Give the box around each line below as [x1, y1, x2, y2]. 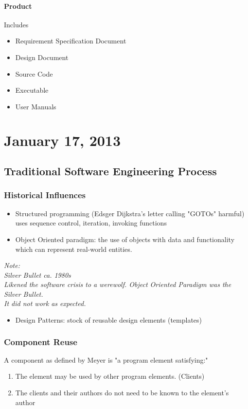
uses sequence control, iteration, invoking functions [15, 218, 167, 228]
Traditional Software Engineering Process [4, 164, 217, 179]
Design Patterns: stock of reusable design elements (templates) [15, 315, 202, 325]
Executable [15, 85, 49, 95]
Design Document [15, 52, 69, 62]
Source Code [15, 68, 53, 79]
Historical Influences [4, 189, 86, 201]
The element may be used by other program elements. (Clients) [15, 371, 205, 381]
